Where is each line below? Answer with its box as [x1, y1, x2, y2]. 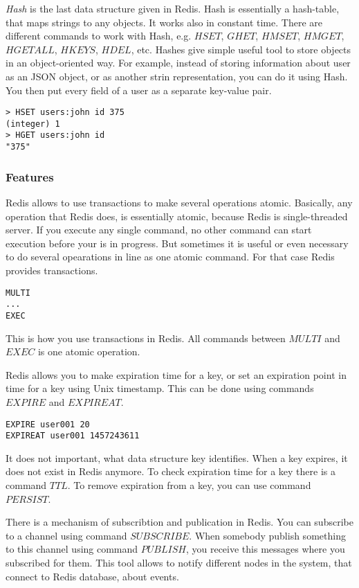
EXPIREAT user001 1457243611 [6, 431, 140, 441]
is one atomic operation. [37, 344, 140, 359]
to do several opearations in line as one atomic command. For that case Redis [6, 249, 335, 264]
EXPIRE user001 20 [6, 419, 90, 429]
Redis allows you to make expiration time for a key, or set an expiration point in [6, 367, 347, 382]
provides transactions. [6, 262, 98, 277]
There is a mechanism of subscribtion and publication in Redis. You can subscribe [6, 515, 353, 529]
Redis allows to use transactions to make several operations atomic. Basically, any [6, 195, 353, 209]
